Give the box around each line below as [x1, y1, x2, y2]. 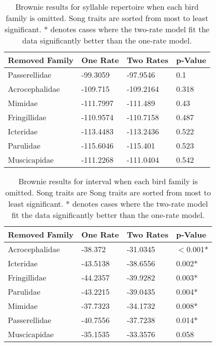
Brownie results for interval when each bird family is [18, 175, 198, 187]
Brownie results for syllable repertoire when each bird [15, 1, 199, 12]
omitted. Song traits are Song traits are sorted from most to [5, 187, 211, 198]
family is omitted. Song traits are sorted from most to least [5, 12, 209, 23]
